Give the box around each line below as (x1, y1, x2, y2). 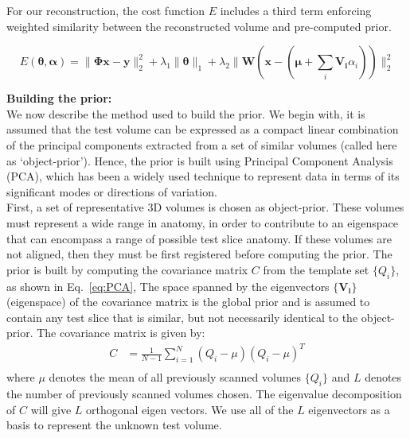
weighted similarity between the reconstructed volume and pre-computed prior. (6, 17, 392, 34)
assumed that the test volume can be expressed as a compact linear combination (6, 121, 399, 138)
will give (30, 401, 72, 417)
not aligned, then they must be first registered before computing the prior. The (6, 246, 392, 262)
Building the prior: (6, 90, 112, 107)
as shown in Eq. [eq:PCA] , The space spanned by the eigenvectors (6, 277, 330, 294)
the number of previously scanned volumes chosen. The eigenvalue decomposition (6, 386, 402, 402)
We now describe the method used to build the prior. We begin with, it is (6, 105, 365, 122)
